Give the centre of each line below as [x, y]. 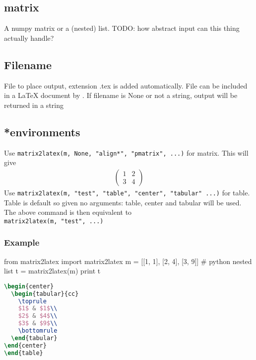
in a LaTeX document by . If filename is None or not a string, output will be [121, 95]
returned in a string [34, 105]
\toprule [32, 301]
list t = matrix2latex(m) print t [52, 271]
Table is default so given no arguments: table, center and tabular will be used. [123, 202]
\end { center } [25, 345]
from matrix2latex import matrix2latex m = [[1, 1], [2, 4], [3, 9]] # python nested [128, 261]
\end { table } [24, 353]
